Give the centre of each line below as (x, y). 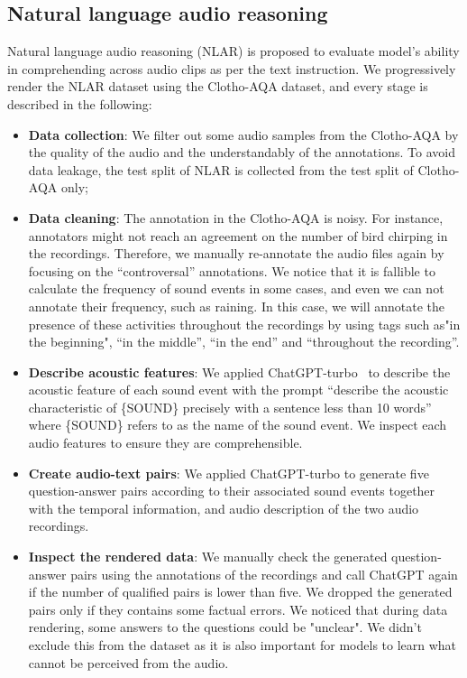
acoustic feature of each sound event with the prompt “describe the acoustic (238, 390)
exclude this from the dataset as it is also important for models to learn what (243, 645)
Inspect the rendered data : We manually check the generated (208, 557)
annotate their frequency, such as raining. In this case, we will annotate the (237, 306)
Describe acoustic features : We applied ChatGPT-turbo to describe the (239, 372)
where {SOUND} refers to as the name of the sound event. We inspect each (238, 425)
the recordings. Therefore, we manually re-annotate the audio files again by (236, 253)
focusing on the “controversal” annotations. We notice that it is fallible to (232, 270)
